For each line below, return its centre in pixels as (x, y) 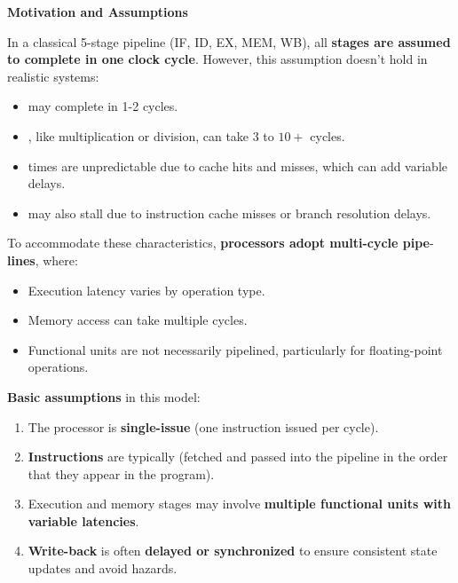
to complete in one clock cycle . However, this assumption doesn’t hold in (217, 59)
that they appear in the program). (121, 473)
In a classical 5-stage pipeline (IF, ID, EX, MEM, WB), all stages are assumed (229, 41)
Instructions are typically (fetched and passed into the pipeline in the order (238, 457)
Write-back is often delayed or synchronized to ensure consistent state (233, 551)
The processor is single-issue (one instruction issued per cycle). (203, 426)
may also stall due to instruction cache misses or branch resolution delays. (229, 213)
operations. (58, 367)
